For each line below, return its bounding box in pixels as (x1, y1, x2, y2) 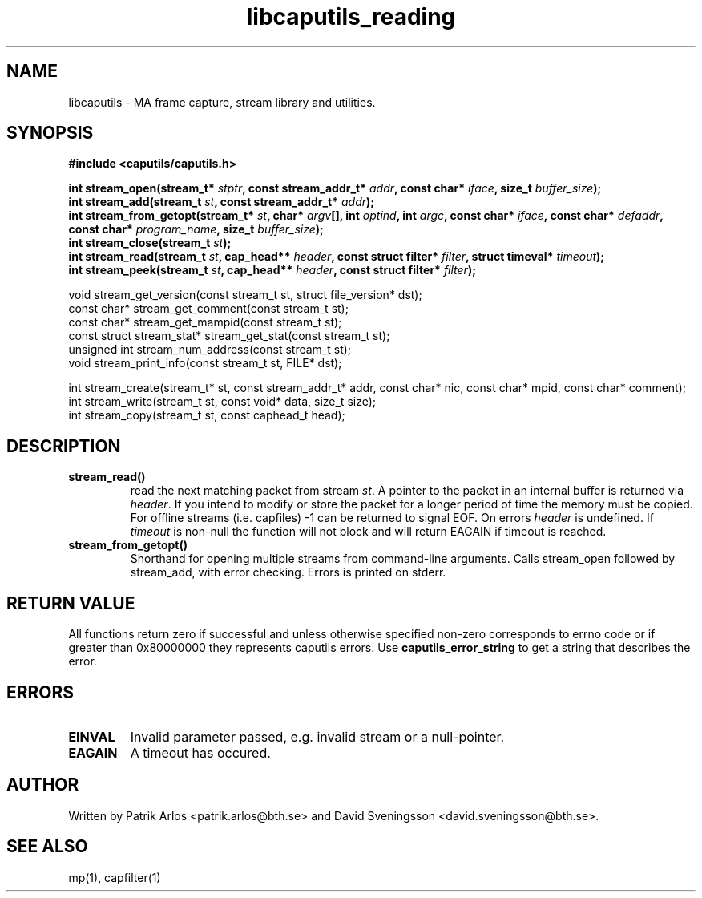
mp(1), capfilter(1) (68, 870, 161, 884)
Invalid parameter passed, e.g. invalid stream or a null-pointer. (130, 728, 505, 745)
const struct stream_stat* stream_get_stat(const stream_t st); (68, 329, 390, 343)
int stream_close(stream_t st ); (68, 236, 232, 250)
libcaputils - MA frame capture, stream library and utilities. (68, 95, 376, 109)
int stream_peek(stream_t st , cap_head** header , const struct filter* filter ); (68, 263, 476, 277)
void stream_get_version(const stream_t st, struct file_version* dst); (68, 288, 422, 302)
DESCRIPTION (6, 435, 121, 456)
